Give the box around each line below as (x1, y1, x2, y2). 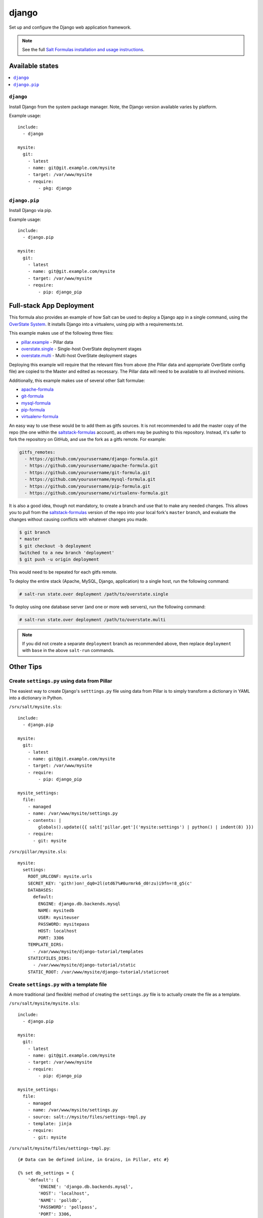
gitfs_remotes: (19, 449, 56, 455)
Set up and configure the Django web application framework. (9, 24, 131, 30)
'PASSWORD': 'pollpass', (38, 1204, 97, 1210)
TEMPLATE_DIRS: (27, 942, 64, 948)
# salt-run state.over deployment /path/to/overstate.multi (19, 617, 166, 622)
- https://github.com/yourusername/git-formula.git (24, 470, 150, 475)
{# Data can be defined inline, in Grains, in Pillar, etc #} (18, 1157, 169, 1162)
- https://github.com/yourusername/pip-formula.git (24, 483, 150, 489)
